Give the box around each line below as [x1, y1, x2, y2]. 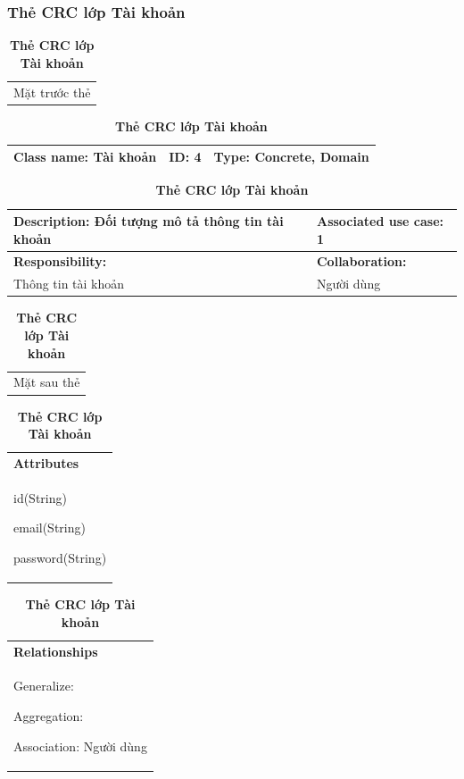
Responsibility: [13, 252, 107, 271]
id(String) [13, 488, 67, 507]
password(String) [13, 549, 107, 566]
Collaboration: [316, 252, 407, 271]
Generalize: [13, 676, 74, 695]
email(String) [13, 518, 86, 537]
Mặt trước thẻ [13, 82, 91, 101]
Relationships [13, 641, 98, 660]
